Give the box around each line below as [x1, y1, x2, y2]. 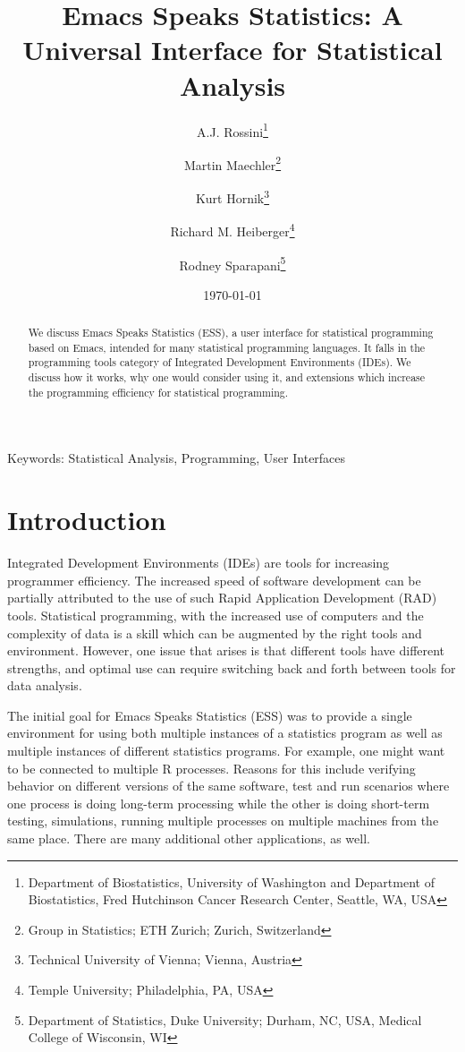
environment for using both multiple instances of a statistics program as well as [7, 723, 443, 742]
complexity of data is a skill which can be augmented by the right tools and [7, 623, 422, 642]
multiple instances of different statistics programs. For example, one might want [7, 741, 445, 760]
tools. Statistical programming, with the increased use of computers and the [7, 605, 424, 624]
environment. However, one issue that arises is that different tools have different [7, 641, 445, 660]
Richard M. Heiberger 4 [170, 219, 295, 240]
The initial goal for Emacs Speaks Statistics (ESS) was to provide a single [7, 706, 412, 724]
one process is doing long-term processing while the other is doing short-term [7, 793, 430, 812]
